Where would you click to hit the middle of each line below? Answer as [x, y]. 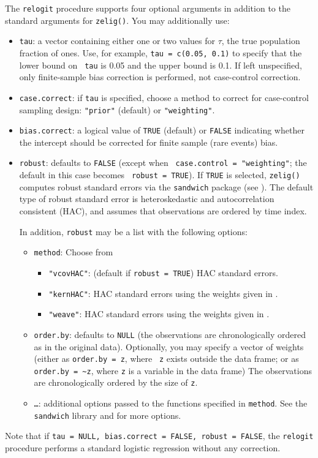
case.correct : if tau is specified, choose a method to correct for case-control [164, 97]
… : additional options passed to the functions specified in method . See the [171, 403]
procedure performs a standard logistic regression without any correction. [143, 448]
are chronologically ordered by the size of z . [116, 382]
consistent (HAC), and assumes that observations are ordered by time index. [163, 211]
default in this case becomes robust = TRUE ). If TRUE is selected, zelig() [160, 175]
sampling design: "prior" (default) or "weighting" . [117, 109]
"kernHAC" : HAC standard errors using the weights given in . [163, 293]
